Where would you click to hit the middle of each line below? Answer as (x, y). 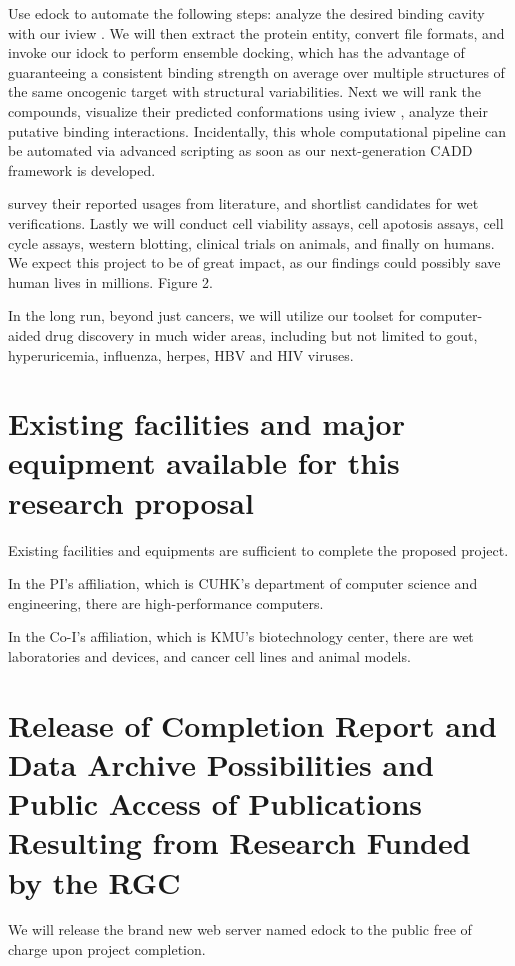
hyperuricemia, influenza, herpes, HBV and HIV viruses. (181, 354)
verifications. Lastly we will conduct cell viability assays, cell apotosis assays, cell (256, 222)
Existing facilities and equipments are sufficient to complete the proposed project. (258, 549)
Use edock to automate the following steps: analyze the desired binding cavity (246, 13)
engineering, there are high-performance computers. (166, 602)
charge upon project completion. (107, 949)
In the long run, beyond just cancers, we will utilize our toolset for (212, 315)
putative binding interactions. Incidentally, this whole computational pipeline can (257, 130)
